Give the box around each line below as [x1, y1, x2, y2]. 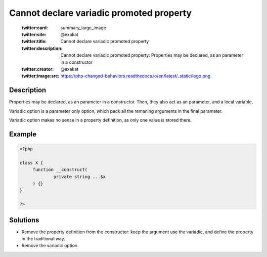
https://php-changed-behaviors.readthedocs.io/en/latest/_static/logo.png [60, 73, 211, 79]
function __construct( [32, 167, 88, 172]
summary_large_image [60, 25, 106, 31]
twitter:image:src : [21, 73, 60, 79]
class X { [19, 160, 44, 166]
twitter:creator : [21, 66, 54, 72]
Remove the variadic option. [21, 243, 79, 249]
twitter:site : [21, 31, 46, 37]
